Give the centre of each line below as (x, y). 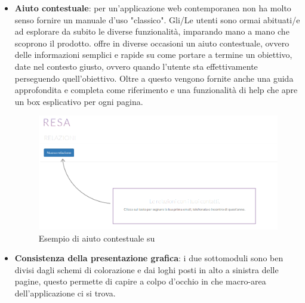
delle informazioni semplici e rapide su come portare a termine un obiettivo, (153, 55)
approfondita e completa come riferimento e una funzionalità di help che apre (156, 90)
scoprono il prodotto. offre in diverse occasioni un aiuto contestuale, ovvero (152, 43)
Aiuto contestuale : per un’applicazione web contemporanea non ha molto (153, 8)
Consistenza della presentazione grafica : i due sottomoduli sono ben (149, 258)
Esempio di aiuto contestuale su (97, 238)
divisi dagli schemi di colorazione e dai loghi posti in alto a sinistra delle (147, 269)
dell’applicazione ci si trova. (65, 293)
